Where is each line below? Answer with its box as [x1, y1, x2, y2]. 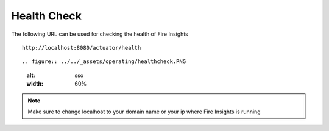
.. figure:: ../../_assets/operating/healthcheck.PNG [22, 58, 186, 65]
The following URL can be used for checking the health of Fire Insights [11, 30, 188, 38]
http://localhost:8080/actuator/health [22, 44, 141, 51]
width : [26, 80, 44, 87]
